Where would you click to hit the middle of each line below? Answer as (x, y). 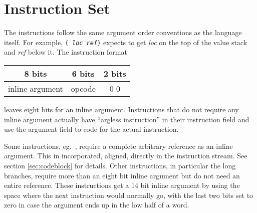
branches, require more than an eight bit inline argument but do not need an (122, 175)
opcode (83, 88)
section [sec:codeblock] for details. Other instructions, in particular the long (120, 165)
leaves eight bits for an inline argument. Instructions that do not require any (121, 109)
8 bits (36, 73)
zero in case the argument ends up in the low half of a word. (97, 205)
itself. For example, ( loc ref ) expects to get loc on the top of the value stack (126, 42)
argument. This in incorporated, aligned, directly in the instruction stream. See (126, 156)
